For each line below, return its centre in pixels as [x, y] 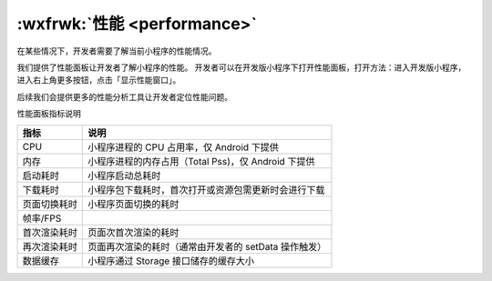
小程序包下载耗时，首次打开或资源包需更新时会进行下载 [206, 189]
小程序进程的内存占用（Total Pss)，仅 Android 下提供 [201, 161]
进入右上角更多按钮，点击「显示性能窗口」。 [99, 80]
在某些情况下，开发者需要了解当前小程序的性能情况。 [117, 51]
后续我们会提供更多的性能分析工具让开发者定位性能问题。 [124, 96]
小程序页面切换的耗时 [133, 204]
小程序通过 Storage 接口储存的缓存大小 [171, 261]
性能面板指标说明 [49, 114]
